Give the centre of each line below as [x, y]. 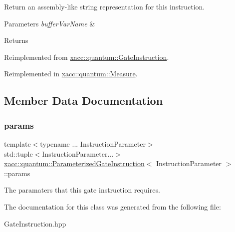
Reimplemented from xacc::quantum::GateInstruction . [87, 57]
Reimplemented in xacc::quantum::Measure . [71, 74]
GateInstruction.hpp [35, 223]
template [17, 143]
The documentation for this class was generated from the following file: [113, 206]
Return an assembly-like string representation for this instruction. [105, 6]
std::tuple [18, 153]
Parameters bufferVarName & [50, 23]
